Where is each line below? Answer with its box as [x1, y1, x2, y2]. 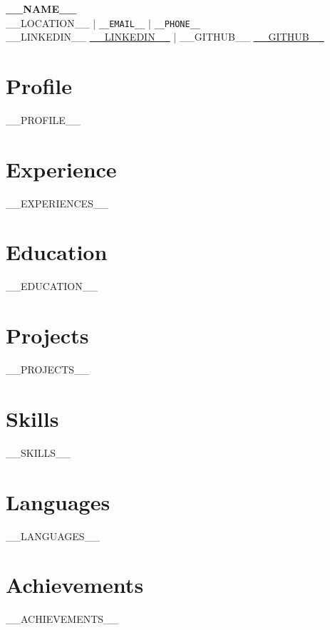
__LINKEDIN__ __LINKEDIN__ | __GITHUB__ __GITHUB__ [6, 29, 324, 44]
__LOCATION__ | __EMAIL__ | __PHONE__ [6, 15, 200, 30]
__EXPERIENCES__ [6, 195, 108, 210]
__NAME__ [6, 1, 77, 16]
